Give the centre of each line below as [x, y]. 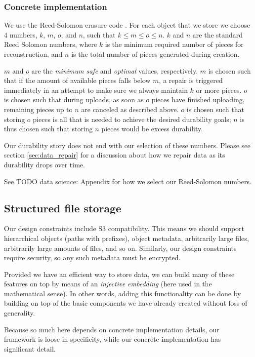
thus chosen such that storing [48, 129]
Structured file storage [63, 208]
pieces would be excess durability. [152, 129]
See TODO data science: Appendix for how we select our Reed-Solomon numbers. [128, 181]
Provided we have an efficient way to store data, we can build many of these [119, 274]
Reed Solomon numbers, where [51, 44]
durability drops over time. [44, 164]
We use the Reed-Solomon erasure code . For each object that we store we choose [127, 25]
